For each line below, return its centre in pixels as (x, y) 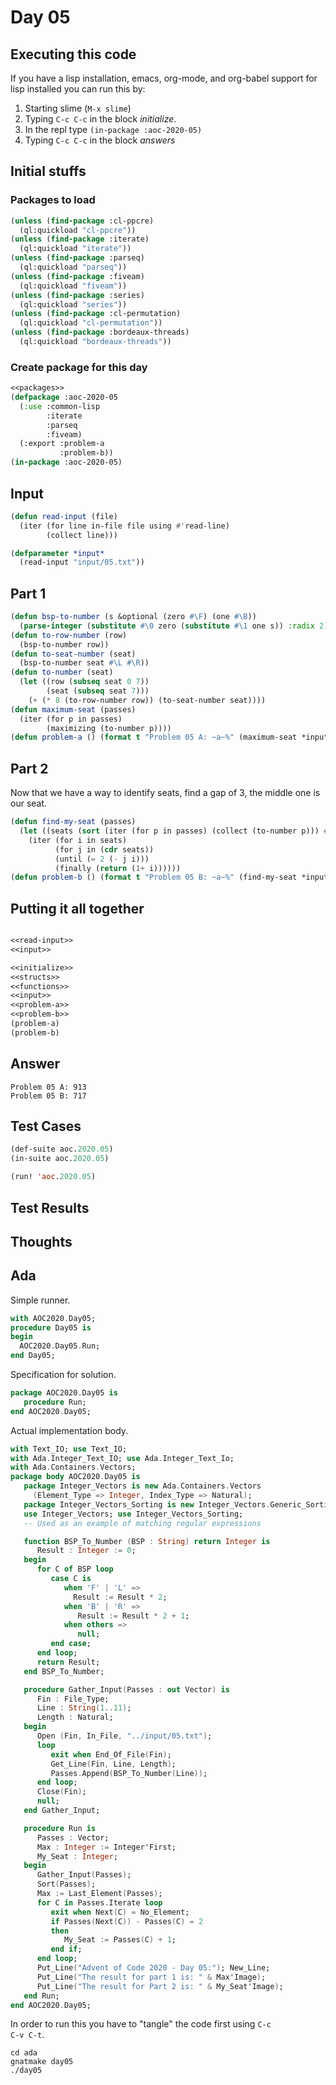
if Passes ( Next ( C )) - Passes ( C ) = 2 (127, 1921)
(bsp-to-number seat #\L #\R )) (84, 663)
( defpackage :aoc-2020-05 (64, 397)
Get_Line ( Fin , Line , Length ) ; (113, 1764)
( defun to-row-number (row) (69, 635)
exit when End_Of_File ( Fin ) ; (111, 1754)
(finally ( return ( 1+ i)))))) (118, 868)
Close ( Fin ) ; (61, 1792)
